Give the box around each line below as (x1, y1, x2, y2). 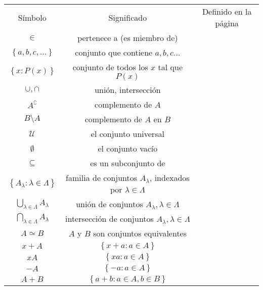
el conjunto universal (91, 128, 164, 139)
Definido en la (202, 6, 252, 17)
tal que (158, 61, 183, 73)
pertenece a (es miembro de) (77, 32, 178, 43)
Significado (108, 11, 147, 23)
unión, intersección (95, 84, 161, 95)
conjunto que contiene (75, 46, 153, 58)
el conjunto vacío (98, 142, 158, 154)
